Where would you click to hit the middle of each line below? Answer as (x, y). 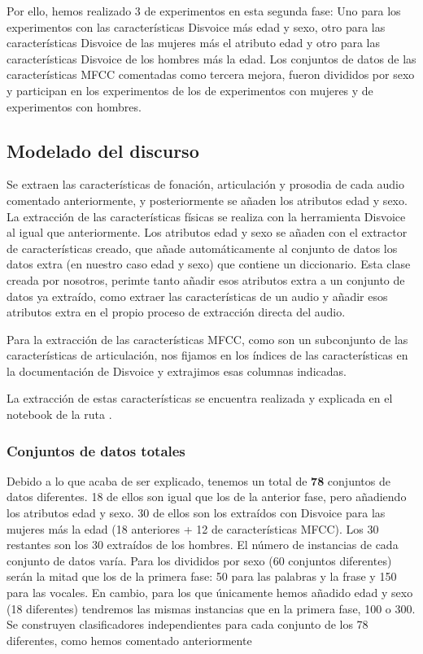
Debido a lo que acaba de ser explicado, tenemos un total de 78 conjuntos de (198, 480)
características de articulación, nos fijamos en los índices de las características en (207, 355)
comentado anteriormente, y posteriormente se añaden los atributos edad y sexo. (207, 200)
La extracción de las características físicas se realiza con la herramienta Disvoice (206, 216)
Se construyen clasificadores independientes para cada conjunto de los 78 (188, 624)
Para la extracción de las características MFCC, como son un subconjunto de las (207, 339)
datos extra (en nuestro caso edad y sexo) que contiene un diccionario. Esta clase (209, 264)
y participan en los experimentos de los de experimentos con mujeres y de (190, 90)
